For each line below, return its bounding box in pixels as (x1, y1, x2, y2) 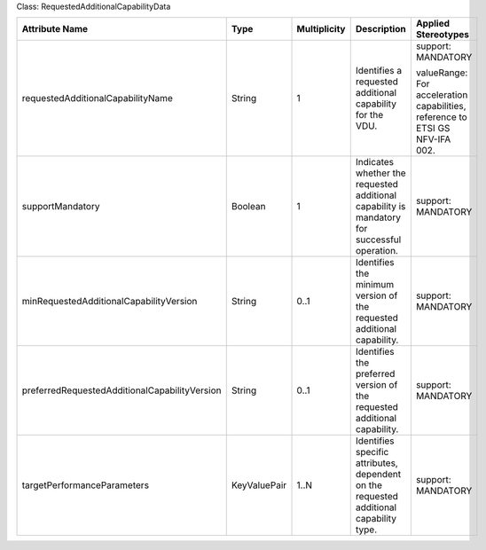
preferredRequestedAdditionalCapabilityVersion (21, 384, 222, 397)
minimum (355, 279, 395, 291)
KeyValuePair (231, 479, 287, 491)
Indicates (355, 156, 395, 169)
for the (355, 109, 384, 122)
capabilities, (415, 100, 466, 113)
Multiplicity (296, 23, 346, 35)
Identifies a (355, 65, 403, 77)
